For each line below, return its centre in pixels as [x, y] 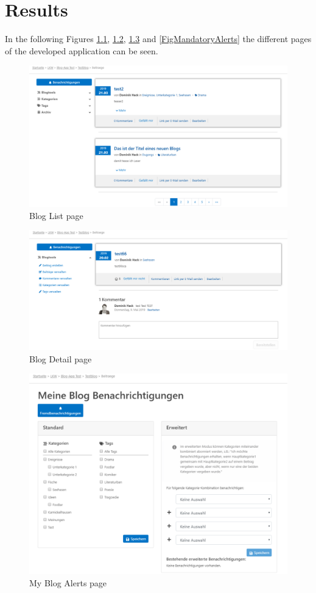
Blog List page [56, 215]
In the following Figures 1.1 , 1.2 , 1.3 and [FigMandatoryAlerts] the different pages [158, 39]
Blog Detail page [61, 358]
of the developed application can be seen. [82, 50]
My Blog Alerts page [68, 582]
